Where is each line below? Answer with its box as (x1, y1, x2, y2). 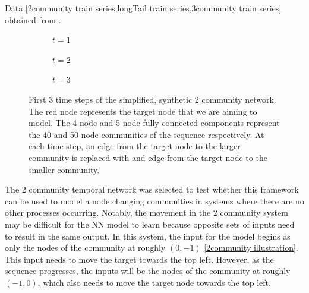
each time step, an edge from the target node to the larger (29, 140, 241, 152)
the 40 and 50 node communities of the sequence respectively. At (29, 128, 264, 140)
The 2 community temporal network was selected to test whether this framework (5, 183, 299, 196)
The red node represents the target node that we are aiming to (29, 105, 257, 117)
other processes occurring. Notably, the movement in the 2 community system (5, 206, 288, 219)
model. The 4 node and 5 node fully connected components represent (29, 116, 280, 129)
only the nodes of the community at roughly (5, 241, 166, 254)
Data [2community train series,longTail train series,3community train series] (5, 2, 282, 14)
